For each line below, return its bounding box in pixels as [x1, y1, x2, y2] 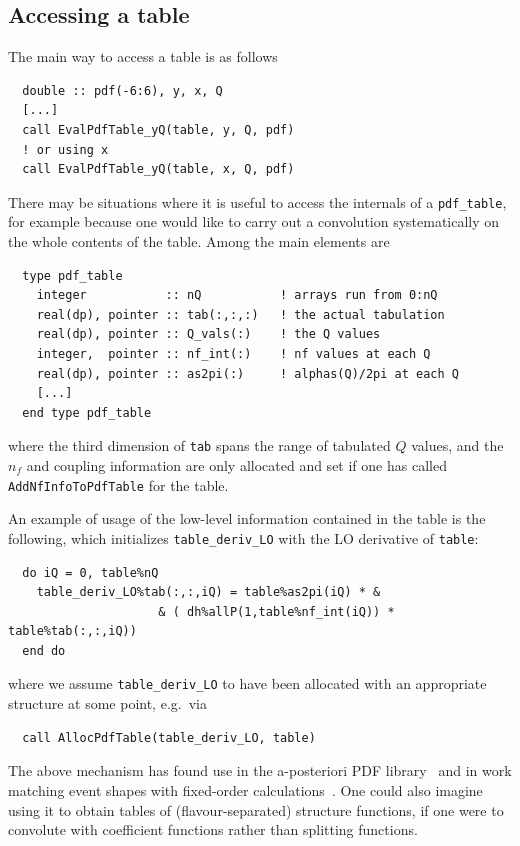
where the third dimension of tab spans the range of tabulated [8, 435, 391, 456]
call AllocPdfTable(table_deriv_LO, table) [22, 730, 316, 745]
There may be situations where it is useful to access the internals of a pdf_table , [8, 191, 507, 212]
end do [22, 643, 66, 658]
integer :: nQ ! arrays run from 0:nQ [36, 288, 438, 303]
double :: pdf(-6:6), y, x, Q [22, 83, 223, 98]
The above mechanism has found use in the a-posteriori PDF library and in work [8, 760, 512, 781]
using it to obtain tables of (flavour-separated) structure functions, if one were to [8, 799, 504, 820]
